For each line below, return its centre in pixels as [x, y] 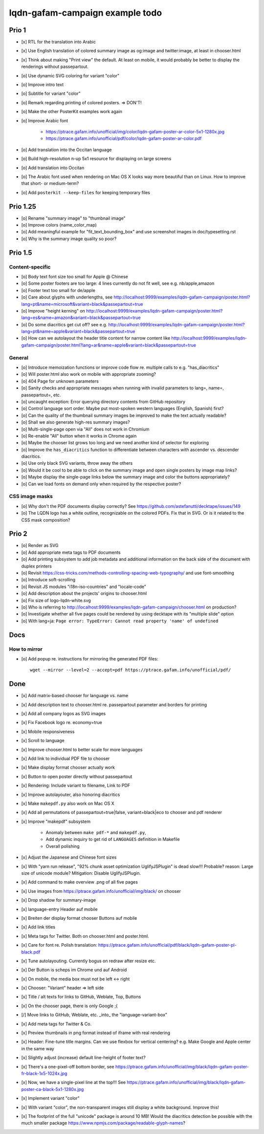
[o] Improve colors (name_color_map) [59, 225]
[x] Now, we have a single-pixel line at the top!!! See [74, 1082]
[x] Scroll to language [43, 741]
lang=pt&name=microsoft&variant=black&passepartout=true [82, 304]
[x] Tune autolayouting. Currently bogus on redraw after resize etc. [88, 961]
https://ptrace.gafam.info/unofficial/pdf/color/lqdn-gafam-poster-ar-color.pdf [124, 138]
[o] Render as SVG [40, 545]
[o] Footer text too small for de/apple [58, 290]
